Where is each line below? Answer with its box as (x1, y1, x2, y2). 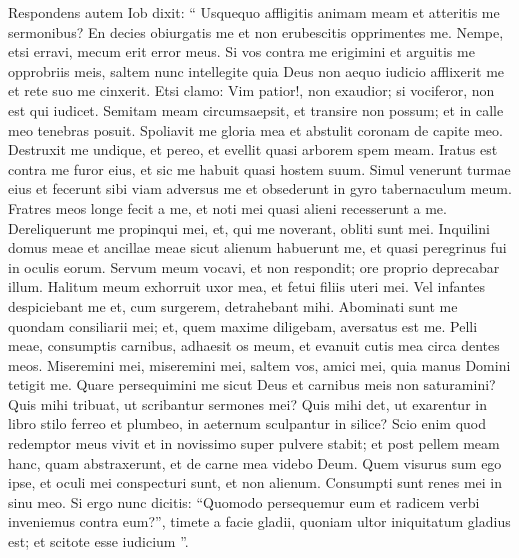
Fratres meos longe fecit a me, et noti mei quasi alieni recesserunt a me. (8, 197, 447, 218)
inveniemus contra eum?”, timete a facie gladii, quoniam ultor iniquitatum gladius (8, 511, 511, 532)
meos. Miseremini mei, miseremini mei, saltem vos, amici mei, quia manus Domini (8, 354, 511, 375)
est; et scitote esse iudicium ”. (8, 531, 189, 552)
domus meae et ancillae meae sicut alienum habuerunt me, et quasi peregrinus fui (8, 237, 507, 258)
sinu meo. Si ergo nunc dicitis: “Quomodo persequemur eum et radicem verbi (8, 491, 480, 512)
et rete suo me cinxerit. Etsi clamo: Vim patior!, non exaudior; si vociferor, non (8, 80, 495, 101)
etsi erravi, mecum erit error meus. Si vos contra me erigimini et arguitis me (8, 41, 475, 62)
